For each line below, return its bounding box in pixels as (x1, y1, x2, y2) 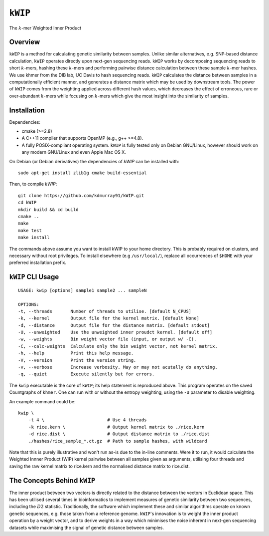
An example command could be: (9, 398, 76, 404)
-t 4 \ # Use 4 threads (28, 417, 147, 423)
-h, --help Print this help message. (18, 350, 134, 356)
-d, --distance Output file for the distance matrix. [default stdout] (18, 322, 210, 328)
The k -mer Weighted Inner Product (9, 25, 82, 31)
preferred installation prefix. (9, 260, 67, 266)
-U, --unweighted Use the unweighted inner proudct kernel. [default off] (18, 329, 213, 335)
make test (18, 228, 42, 233)
